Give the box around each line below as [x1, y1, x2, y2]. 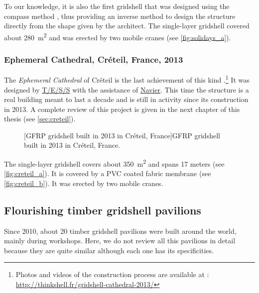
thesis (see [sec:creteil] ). [4, 113, 76, 124]
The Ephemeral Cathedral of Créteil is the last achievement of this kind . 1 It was [4, 73, 250, 85]
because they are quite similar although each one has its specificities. [4, 245, 214, 255]
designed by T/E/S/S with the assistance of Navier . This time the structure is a [4, 84, 249, 95]
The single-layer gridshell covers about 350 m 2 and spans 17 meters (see [4, 157, 225, 169]
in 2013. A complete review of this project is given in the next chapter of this [4, 103, 240, 114]
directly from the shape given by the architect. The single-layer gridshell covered [4, 20, 250, 31]
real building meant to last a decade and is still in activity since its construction [4, 94, 249, 104]
